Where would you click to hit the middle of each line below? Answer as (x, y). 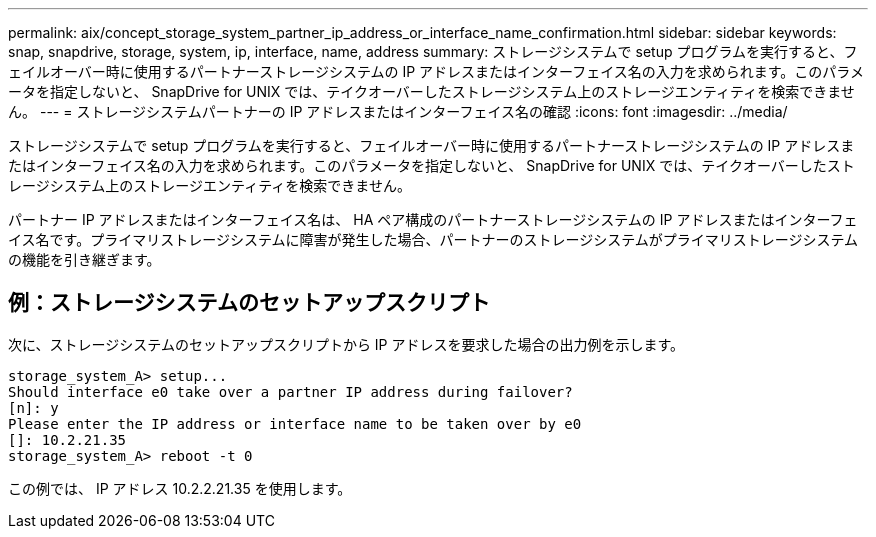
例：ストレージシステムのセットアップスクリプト (249, 303)
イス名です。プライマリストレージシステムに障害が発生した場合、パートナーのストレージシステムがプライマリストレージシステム (433, 239)
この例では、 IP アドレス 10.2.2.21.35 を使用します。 (180, 488)
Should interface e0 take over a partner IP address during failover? (290, 391)
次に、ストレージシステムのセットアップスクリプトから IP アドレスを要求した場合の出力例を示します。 (346, 344)
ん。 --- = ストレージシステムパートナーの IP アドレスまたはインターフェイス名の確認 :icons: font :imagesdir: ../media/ (398, 111)
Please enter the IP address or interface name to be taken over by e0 (295, 423)
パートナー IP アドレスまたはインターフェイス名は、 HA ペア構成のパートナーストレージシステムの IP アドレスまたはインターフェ (433, 219)
